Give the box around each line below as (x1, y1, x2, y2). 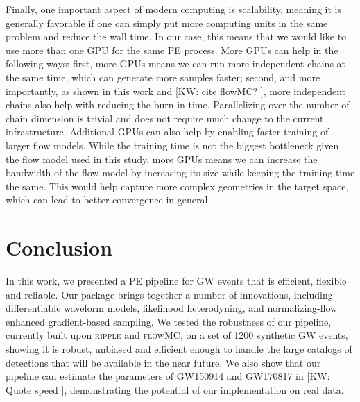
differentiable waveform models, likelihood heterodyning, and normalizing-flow (6, 301, 338, 315)
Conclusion (6, 233, 113, 262)
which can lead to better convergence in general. (6, 192, 211, 207)
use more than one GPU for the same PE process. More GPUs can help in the (6, 42, 338, 57)
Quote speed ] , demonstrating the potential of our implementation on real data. (6, 382, 344, 396)
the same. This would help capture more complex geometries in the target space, (6, 178, 349, 193)
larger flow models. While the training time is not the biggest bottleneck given (6, 137, 339, 152)
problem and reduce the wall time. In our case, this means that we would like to (6, 29, 347, 44)
